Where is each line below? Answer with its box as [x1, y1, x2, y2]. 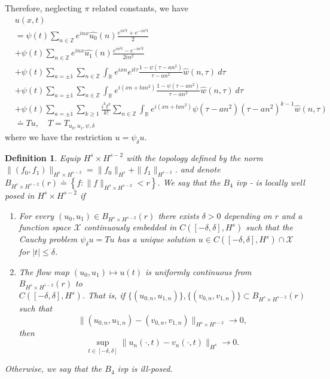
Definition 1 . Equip [5, 151, 81, 164]
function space [19, 221, 71, 233]
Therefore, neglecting [5, 2, 82, 14]
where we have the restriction [5, 130, 112, 143]
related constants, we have [92, 2, 188, 14]
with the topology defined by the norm [126, 151, 263, 164]
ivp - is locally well [236, 175, 305, 188]
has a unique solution [117, 233, 195, 245]
